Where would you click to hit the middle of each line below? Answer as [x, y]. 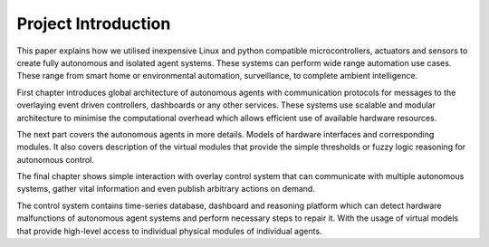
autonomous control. [56, 159]
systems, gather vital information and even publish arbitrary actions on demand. [166, 189]
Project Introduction [94, 24]
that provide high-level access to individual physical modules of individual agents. [169, 231]
